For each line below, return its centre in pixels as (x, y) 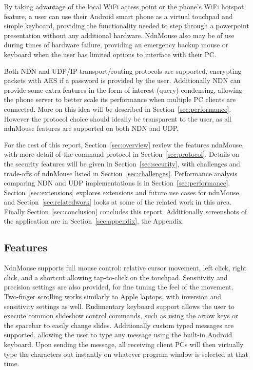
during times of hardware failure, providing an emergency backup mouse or (116, 45)
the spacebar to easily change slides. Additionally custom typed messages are (119, 325)
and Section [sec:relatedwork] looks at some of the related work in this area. (118, 202)
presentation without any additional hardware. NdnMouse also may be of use (119, 35)
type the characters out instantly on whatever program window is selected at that (126, 354)
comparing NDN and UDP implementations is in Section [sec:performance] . (117, 183)
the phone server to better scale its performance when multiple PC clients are (120, 99)
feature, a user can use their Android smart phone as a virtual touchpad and (118, 16)
